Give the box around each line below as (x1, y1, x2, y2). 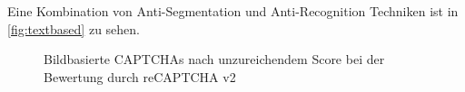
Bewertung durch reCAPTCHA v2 (44, 67, 236, 86)
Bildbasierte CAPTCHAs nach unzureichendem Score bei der (44, 50, 385, 69)
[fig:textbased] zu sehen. (7, 19, 140, 38)
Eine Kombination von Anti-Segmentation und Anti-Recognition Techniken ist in (7, 2, 459, 20)
